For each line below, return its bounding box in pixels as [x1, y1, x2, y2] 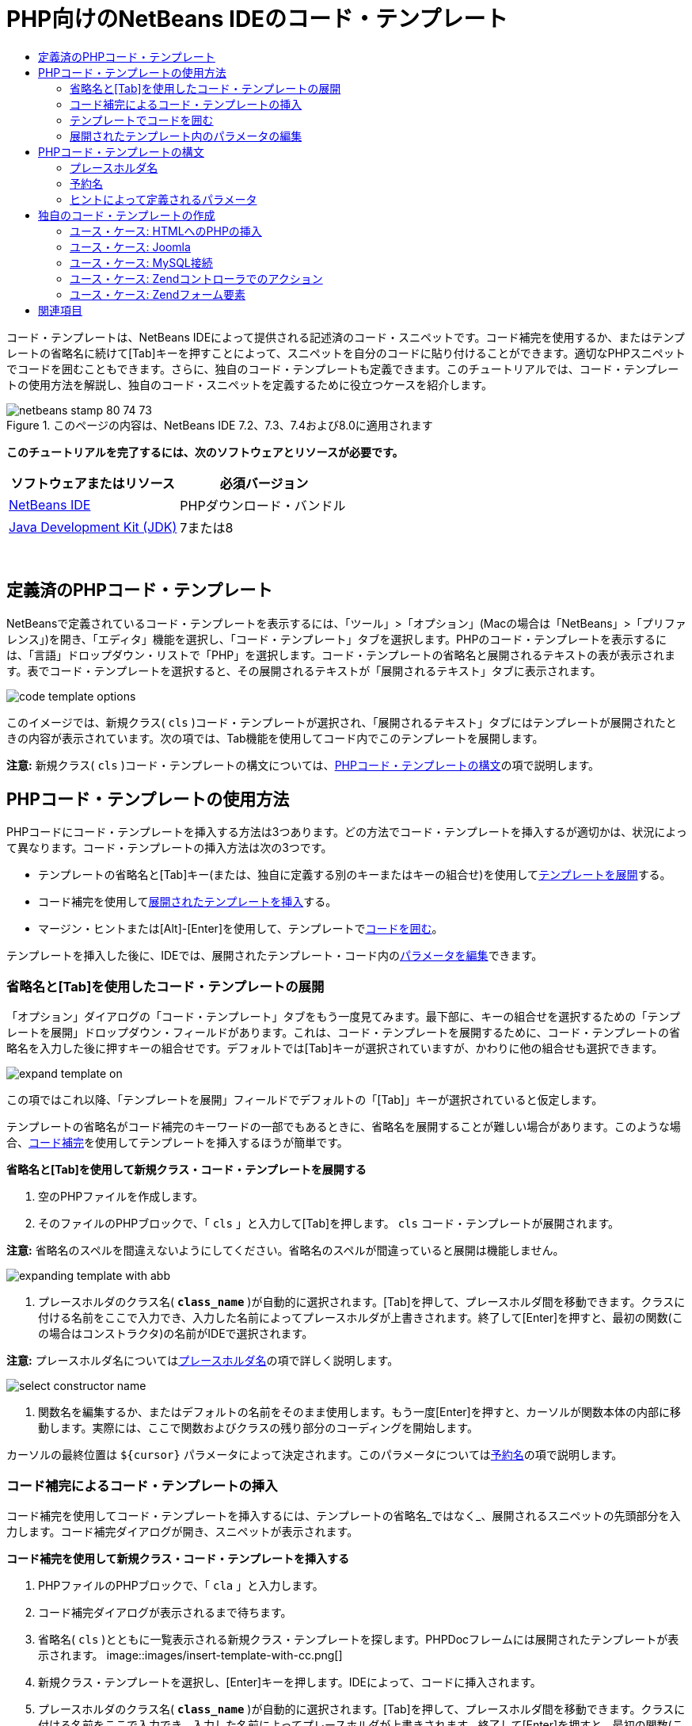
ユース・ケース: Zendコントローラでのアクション [70, 271, 323, 285]
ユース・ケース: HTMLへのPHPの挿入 [70, 223, 262, 238]
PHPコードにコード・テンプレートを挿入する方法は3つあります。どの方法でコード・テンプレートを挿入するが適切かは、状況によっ [6, 825, 687, 839]
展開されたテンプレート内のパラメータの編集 [70, 128, 302, 143]
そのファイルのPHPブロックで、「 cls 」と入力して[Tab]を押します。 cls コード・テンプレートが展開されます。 [38, 1216, 620, 1231]
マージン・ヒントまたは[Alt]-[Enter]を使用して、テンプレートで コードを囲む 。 [38, 922, 443, 936]
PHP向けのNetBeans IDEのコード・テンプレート [6, 6, 508, 32]
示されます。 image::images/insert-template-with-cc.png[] [38, 1648, 343, 1662]
